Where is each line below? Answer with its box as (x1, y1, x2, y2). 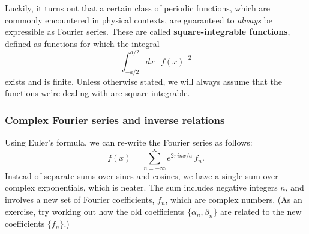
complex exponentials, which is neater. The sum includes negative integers (5, 181, 278, 194)
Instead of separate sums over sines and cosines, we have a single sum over (5, 169, 278, 182)
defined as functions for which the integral (5, 37, 160, 49)
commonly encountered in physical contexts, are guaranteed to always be (5, 13, 272, 26)
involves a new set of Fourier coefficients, (5, 193, 155, 206)
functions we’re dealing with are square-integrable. (5, 87, 190, 99)
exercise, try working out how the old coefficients (5, 205, 185, 217)
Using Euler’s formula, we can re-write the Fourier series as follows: (5, 136, 253, 149)
